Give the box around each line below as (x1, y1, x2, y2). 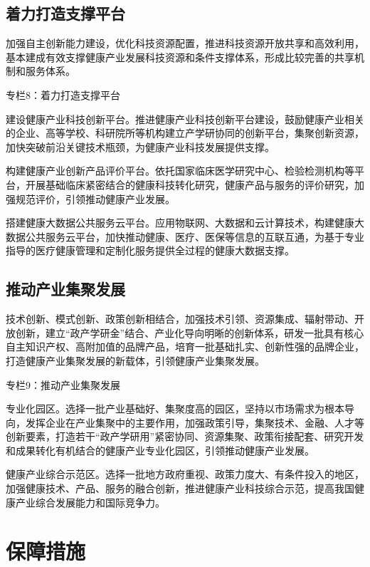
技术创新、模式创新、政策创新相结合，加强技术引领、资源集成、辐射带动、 (6, 311, 354, 326)
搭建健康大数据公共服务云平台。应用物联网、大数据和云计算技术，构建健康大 (6, 215, 364, 230)
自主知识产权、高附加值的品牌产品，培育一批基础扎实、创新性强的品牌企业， (6, 339, 364, 354)
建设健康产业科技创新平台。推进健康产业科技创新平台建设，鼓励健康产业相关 (6, 111, 364, 126)
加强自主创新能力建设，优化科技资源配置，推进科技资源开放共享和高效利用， (6, 36, 364, 51)
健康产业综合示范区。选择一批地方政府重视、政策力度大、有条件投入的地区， (6, 467, 364, 482)
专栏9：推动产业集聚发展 (6, 377, 120, 392)
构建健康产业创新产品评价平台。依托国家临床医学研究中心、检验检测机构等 (6, 163, 354, 178)
